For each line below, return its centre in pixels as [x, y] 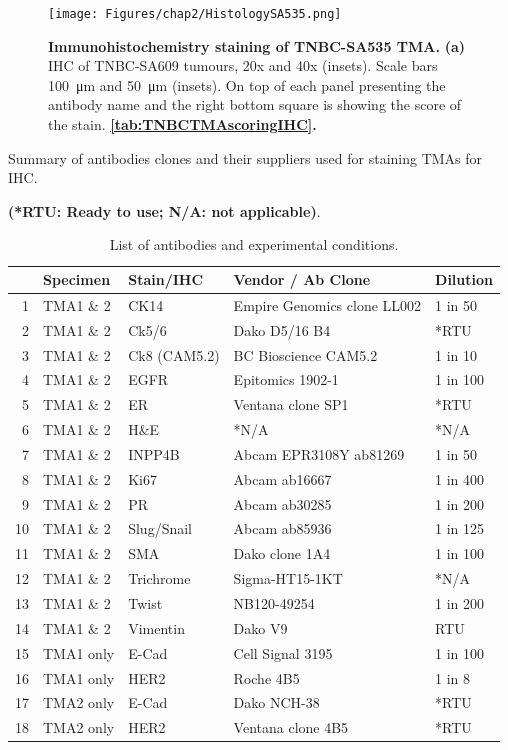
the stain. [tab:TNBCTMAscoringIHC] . [182, 124]
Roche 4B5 [266, 677]
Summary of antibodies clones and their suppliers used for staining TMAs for [245, 157]
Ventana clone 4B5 [291, 727]
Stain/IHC [166, 279]
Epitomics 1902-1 [286, 379]
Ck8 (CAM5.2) [174, 354]
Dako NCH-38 [276, 702]
